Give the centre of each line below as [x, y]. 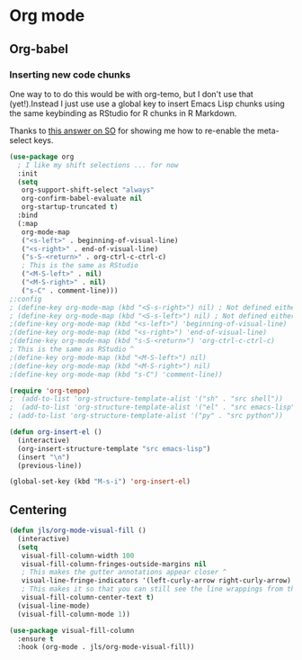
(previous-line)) [50, 466]
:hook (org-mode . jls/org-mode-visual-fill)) [106, 647]
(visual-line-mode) [54, 606]
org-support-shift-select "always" [88, 190]
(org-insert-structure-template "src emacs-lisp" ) [114, 448]
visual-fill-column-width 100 [78, 556]
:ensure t [36, 639]
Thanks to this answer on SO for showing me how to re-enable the [132, 131]
